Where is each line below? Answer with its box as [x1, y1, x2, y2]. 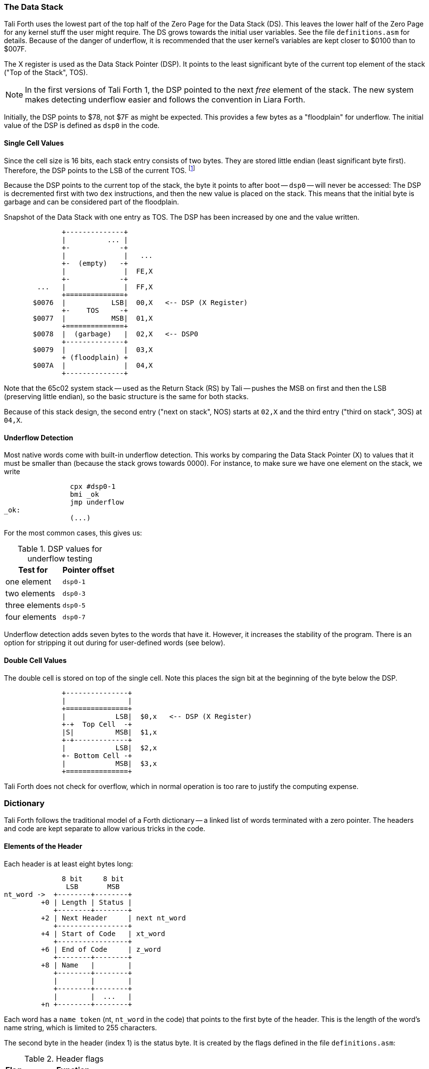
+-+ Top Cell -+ [62, 720, 132, 728]
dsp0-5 [62, 601, 86, 609]
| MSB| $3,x [62, 759, 157, 767]
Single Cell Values [4, 138, 64, 147]
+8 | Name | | [41, 961, 132, 969]
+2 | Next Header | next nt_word [41, 914, 186, 922]
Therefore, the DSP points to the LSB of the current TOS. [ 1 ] [4, 164, 195, 175]
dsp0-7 [62, 613, 86, 621]
